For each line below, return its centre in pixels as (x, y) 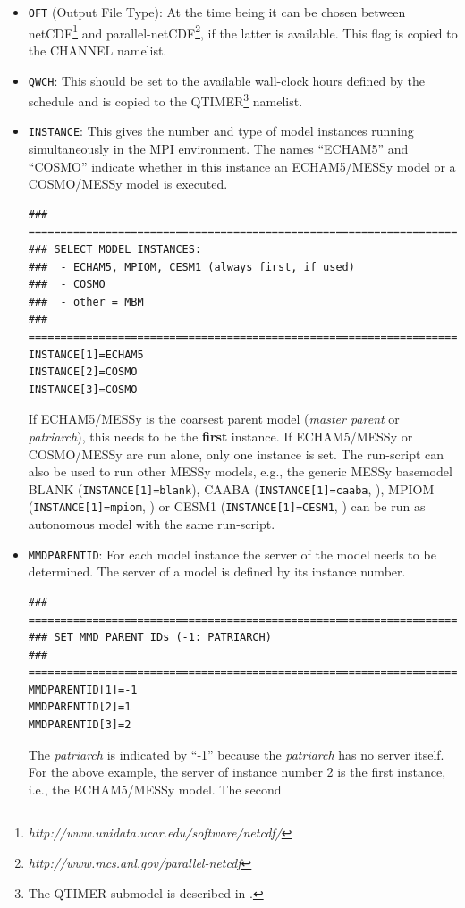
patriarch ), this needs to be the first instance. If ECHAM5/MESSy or (220, 436)
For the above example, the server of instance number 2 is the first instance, (237, 772)
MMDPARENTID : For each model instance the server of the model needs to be (232, 554)
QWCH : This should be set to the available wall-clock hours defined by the (226, 80)
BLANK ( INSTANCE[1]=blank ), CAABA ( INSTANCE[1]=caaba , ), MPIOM (231, 488)
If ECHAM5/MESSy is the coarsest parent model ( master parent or (214, 419)
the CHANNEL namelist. (97, 50)
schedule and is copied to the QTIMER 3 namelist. (165, 100)
